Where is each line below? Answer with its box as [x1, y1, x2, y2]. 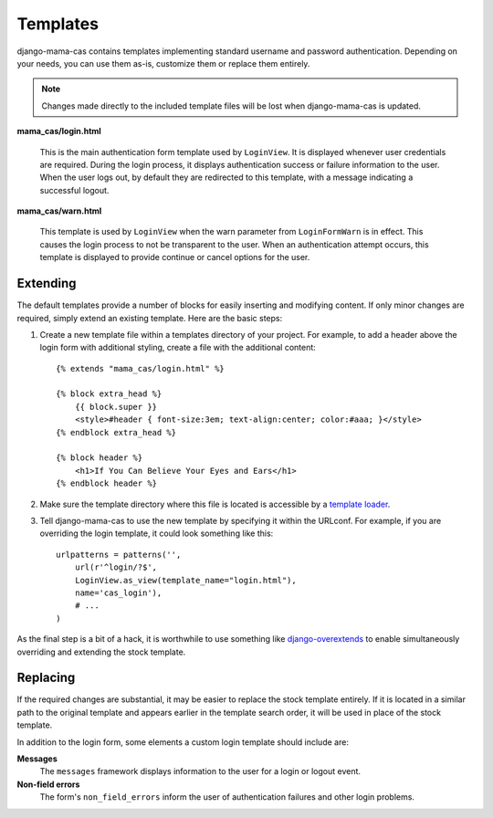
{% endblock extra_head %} [56, 427, 177, 437]
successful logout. [39, 184, 110, 195]
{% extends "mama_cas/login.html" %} [56, 363, 226, 373]
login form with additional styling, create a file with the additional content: [39, 342, 317, 353]
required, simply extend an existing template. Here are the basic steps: [16, 312, 283, 323]
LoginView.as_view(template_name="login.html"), [74, 575, 297, 585]
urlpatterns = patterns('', [56, 549, 182, 560]
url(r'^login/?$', [74, 562, 158, 572]
